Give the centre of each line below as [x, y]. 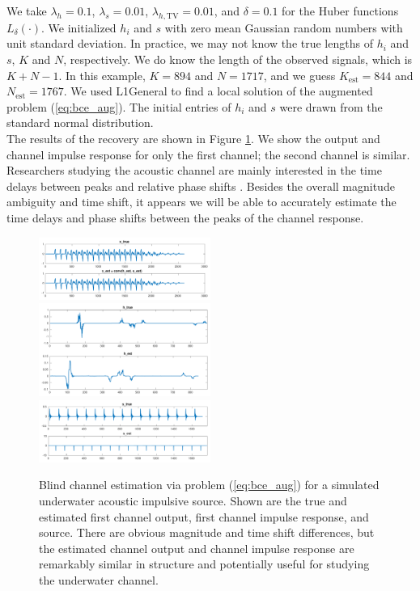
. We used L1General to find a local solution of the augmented [218, 91]
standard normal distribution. [80, 122]
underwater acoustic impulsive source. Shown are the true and [193, 501]
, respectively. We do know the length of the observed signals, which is [238, 59]
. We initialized [79, 27]
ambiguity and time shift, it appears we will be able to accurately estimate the [202, 202]
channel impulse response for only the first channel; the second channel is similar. [208, 154]
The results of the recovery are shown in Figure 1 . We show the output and [193, 138]
